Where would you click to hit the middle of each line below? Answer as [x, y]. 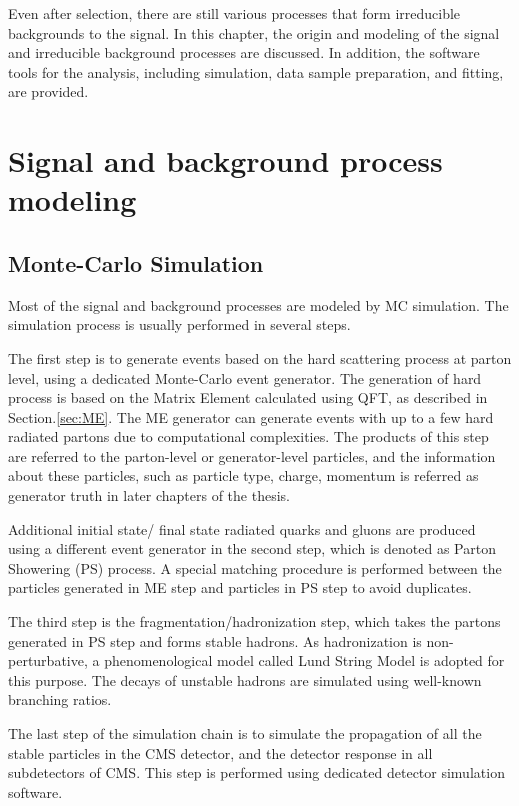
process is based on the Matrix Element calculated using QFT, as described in [248, 397]
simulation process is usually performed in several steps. [179, 324]
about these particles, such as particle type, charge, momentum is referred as [243, 475]
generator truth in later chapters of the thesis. [149, 495]
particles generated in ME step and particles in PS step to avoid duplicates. [240, 587]
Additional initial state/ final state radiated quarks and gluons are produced [242, 528]
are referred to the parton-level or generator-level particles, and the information [252, 455]
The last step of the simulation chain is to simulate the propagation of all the [245, 733]
